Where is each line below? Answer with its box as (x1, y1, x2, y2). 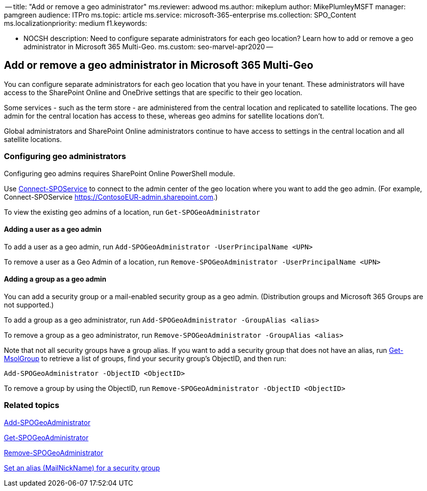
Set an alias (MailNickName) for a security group (4, 463, 160, 472)
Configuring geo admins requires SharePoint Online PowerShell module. (4, 169, 235, 178)
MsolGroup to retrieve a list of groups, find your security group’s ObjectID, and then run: (4, 354, 286, 363)
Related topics (4, 400, 60, 410)
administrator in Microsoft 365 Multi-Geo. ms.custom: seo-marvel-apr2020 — (23, 42, 273, 51)
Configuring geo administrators (4, 151, 126, 162)
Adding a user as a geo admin (4, 225, 102, 234)
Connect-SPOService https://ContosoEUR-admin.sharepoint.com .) (4, 192, 218, 201)
